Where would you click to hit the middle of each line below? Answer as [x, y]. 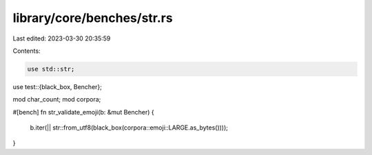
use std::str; [51, 69]
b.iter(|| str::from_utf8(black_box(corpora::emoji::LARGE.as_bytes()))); [129, 128]
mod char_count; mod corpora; [57, 99]
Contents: [27, 51]
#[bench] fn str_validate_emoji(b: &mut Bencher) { [83, 112]
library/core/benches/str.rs [93, 18]
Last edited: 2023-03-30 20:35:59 [62, 38]
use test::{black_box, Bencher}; [58, 86]
